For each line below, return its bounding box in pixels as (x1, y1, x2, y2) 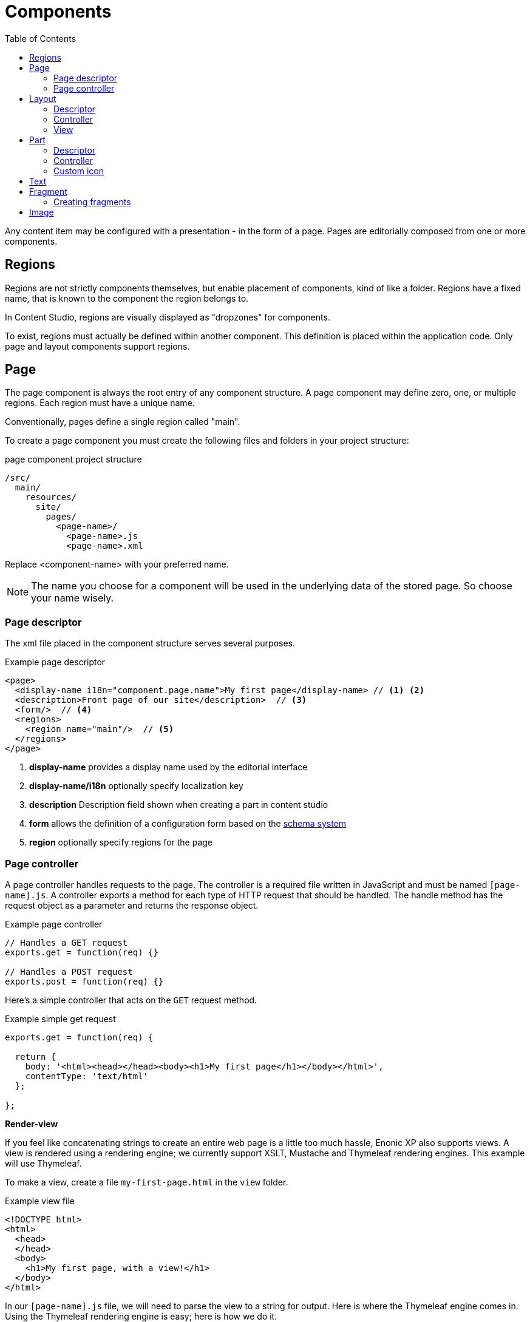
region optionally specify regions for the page (29, 837, 213, 848)
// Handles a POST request (5, 966, 133, 977)
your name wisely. (31, 592, 114, 605)
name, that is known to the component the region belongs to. (5, 293, 249, 303)
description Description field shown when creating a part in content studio (29, 799, 328, 810)
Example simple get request (5, 1013, 116, 1024)
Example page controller (5, 918, 103, 929)
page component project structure (5, 454, 142, 465)
